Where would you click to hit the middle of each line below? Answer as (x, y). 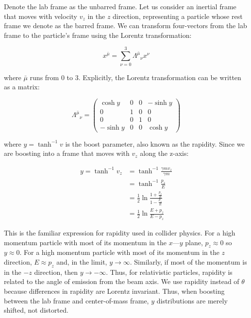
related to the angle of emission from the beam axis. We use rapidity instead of (122, 281)
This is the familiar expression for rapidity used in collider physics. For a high (120, 233)
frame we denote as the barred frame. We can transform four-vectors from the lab (125, 25)
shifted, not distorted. (36, 310)
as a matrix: (22, 87)
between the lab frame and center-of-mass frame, (76, 300)
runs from (44, 77)
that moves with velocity (41, 16)
